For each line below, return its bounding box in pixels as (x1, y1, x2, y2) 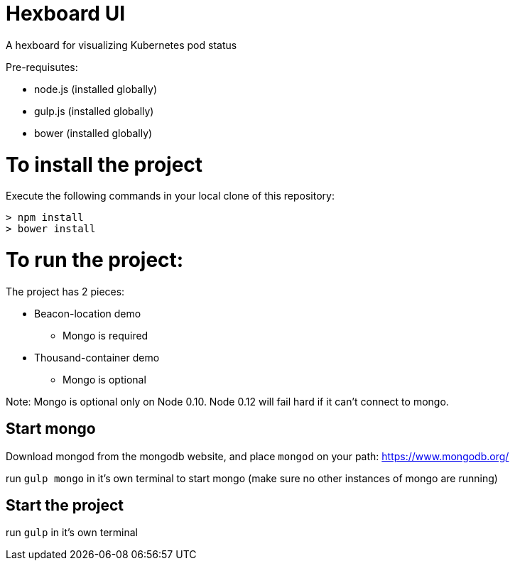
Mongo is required (63, 329, 148, 342)
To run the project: (6, 248, 184, 272)
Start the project (6, 496, 124, 515)
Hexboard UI (6, 1, 125, 26)
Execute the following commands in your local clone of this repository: (6, 190, 335, 202)
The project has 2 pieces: (6, 285, 125, 298)
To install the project (6, 152, 203, 177)
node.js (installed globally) (34, 82, 158, 95)
